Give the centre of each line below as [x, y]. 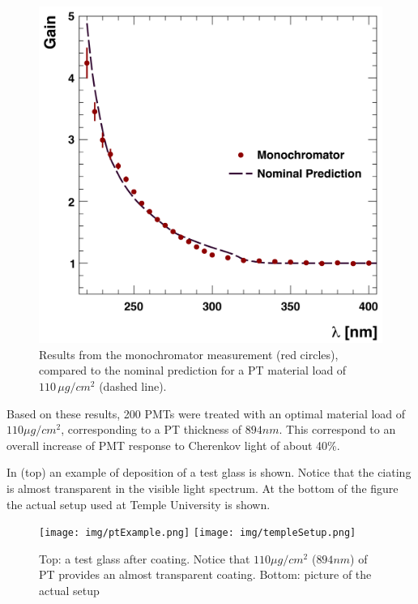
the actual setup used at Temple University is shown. [139, 504]
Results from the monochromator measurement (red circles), [189, 354]
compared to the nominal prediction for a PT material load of [193, 370]
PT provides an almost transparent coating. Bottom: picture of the [205, 574]
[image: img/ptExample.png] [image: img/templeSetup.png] [198, 533]
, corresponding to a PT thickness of [151, 429]
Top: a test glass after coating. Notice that [145, 558]
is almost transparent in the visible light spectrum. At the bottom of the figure [203, 488]
